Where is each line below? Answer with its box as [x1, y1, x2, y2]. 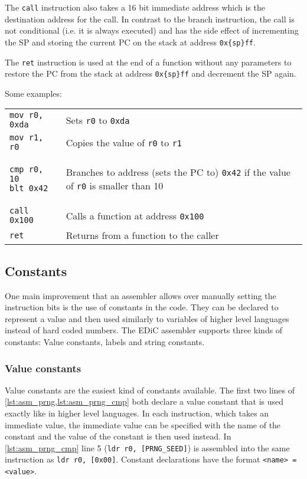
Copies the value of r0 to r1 [66, 135, 182, 149]
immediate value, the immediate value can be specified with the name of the [5, 418, 281, 431]
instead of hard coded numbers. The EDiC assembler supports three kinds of [5, 324, 283, 336]
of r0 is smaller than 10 [66, 179, 164, 193]
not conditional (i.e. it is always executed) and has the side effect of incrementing [5, 24, 299, 37]
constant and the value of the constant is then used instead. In [5, 430, 231, 442]
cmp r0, [9, 165, 44, 175]
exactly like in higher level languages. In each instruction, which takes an [5, 406, 269, 419]
